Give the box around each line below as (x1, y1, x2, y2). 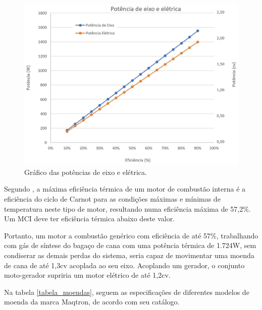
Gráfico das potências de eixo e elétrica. (24, 166, 147, 177)
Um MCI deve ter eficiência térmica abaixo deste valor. (4, 213, 175, 224)
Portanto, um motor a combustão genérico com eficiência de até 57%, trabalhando (4, 230, 258, 240)
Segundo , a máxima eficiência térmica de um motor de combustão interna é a (4, 183, 246, 194)
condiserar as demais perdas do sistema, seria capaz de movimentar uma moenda (4, 250, 254, 260)
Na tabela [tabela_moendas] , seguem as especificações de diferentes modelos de (4, 286, 249, 297)
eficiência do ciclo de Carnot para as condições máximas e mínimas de (4, 194, 221, 204)
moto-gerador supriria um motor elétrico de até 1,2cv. (4, 270, 171, 280)
